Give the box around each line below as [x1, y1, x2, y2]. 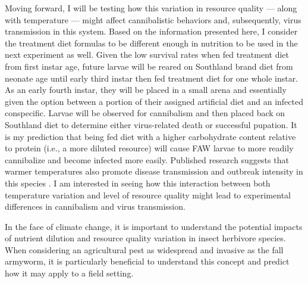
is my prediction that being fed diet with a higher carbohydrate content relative [5, 130, 296, 142]
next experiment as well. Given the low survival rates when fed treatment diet [5, 48, 290, 61]
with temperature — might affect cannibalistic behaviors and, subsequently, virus [5, 13, 301, 26]
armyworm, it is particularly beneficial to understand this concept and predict [5, 255, 290, 268]
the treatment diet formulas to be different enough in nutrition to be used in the [5, 36, 298, 49]
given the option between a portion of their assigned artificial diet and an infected [5, 95, 303, 107]
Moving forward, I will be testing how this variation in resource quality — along [5, 2, 297, 14]
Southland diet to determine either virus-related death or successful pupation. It [5, 118, 297, 130]
